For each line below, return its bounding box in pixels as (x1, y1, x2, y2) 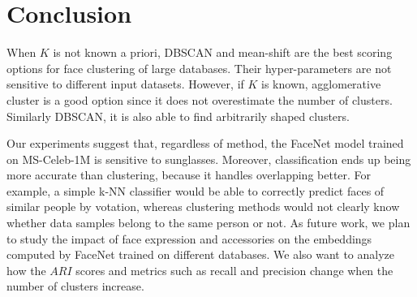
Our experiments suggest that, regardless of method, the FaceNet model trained (6, 135, 404, 152)
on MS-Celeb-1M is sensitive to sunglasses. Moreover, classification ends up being (6, 150, 411, 167)
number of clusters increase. (6, 278, 144, 295)
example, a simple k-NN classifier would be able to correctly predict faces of (6, 182, 385, 199)
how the (6, 261, 46, 278)
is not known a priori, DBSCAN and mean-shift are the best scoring (53, 44, 393, 61)
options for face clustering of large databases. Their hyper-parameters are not (6, 59, 392, 76)
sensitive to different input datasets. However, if (6, 75, 244, 93)
